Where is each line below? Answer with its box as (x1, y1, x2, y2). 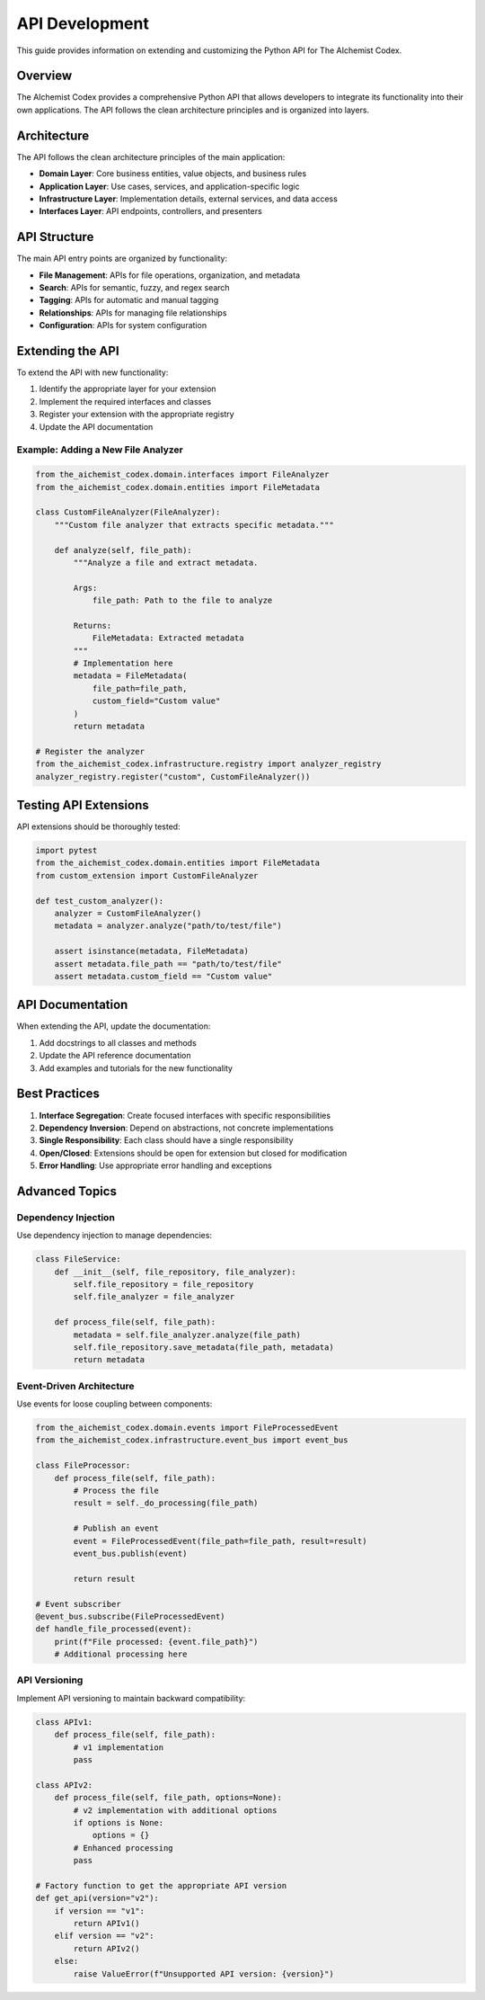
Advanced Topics (16, 1183, 117, 1199)
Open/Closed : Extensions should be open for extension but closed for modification (39, 1147, 348, 1158)
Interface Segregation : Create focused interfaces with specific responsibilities (39, 1110, 331, 1121)
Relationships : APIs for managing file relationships (39, 307, 227, 318)
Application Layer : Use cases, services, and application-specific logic (39, 181, 300, 192)
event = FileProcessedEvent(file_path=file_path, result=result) (73, 1536, 367, 1546)
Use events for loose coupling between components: (16, 1398, 213, 1409)
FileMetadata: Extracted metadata (92, 633, 244, 643)
